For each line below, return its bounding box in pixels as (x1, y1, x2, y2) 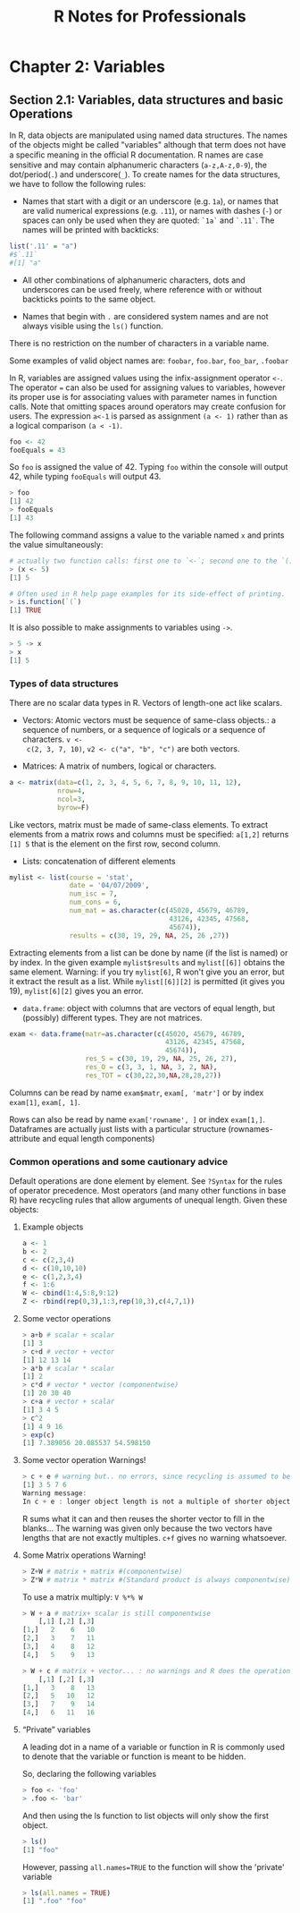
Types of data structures (9, 677, 119, 690)
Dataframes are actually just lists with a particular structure (9, 1123, 227, 1134)
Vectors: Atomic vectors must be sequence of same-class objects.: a (21, 715, 277, 726)
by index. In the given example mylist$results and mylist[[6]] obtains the (9, 956, 286, 967)
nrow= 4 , (56, 786, 87, 795)
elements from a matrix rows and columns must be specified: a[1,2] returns (9, 829, 289, 839)
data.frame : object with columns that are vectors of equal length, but (21, 1002, 275, 1013)
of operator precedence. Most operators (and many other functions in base (9, 1186, 287, 1196)
